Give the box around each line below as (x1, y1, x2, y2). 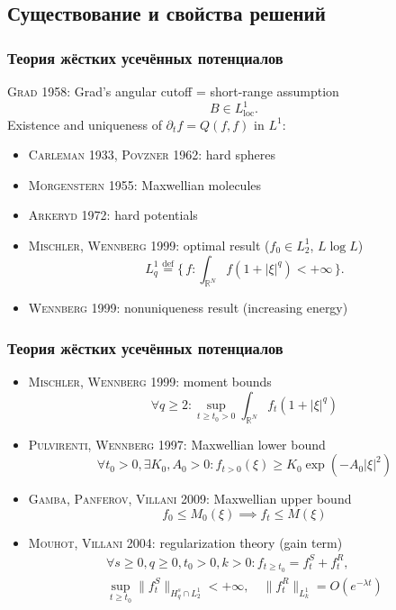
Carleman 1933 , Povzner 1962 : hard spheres (28, 145, 276, 164)
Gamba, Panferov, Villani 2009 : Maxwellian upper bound (28, 489, 352, 508)
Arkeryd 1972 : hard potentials (28, 205, 198, 224)
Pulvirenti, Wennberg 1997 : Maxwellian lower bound (28, 434, 326, 453)
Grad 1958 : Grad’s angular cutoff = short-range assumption (7, 82, 339, 100)
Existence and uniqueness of (7, 114, 162, 133)
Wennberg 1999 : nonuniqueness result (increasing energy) (28, 298, 348, 317)
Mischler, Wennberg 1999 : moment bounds (28, 372, 272, 391)
